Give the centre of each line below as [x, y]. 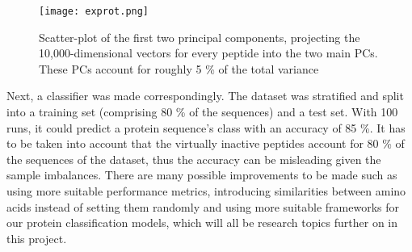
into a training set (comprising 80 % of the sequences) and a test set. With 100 [202, 112]
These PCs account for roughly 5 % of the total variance [179, 68]
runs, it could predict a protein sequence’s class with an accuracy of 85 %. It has [206, 127]
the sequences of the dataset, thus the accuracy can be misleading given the [194, 159]
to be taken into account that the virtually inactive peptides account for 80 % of [206, 143]
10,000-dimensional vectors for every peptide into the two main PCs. [208, 53]
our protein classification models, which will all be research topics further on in [202, 223]
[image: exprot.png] [94, 11]
